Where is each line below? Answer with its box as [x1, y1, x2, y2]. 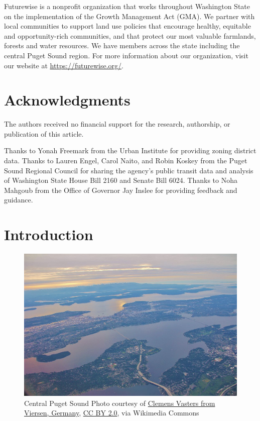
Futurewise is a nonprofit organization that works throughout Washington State [4, 1, 250, 11]
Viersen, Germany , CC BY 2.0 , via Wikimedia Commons [24, 407, 199, 418]
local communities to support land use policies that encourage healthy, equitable [4, 21, 251, 31]
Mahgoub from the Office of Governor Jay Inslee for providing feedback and [4, 184, 237, 195]
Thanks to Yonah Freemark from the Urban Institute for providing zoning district [4, 145, 256, 156]
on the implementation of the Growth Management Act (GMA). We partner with [4, 11, 255, 21]
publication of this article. [4, 128, 84, 139]
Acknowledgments [4, 89, 131, 110]
